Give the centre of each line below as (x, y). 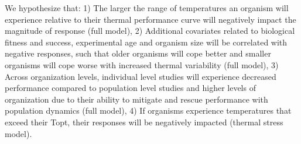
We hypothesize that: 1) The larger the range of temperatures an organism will (147, 8)
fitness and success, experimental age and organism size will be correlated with (146, 42)
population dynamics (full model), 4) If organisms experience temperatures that (148, 110)
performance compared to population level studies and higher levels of (130, 88)
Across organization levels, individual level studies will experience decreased (141, 76)
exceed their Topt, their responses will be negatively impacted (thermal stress (144, 122)
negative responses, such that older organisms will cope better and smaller (138, 53)
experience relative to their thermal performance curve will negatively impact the (150, 19)
